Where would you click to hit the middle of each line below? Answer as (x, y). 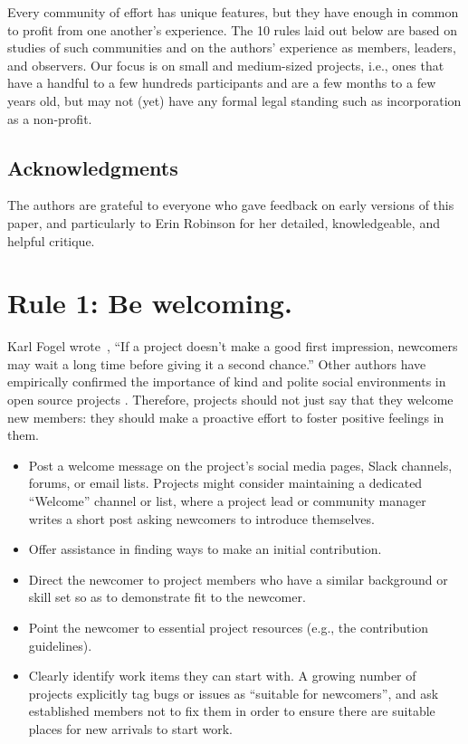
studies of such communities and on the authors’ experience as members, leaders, (232, 48)
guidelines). (60, 645)
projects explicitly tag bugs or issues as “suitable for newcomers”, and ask (234, 693)
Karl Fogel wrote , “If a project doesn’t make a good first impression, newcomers (233, 346)
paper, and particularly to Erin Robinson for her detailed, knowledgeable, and (224, 222)
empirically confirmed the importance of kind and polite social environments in (227, 382)
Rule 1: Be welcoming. (150, 303)
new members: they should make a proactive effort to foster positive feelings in (226, 417)
